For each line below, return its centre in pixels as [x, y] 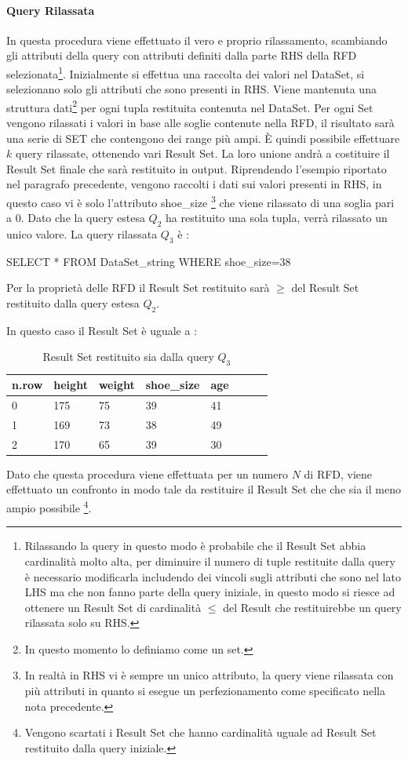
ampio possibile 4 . [49, 506]
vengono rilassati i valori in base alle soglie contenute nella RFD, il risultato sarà [200, 123]
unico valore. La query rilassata [82, 234]
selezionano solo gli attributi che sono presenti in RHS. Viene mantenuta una [191, 89]
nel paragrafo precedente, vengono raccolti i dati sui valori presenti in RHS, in [194, 184]
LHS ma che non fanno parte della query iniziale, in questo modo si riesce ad [210, 592]
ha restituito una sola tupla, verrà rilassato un [277, 218]
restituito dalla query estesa [73, 303]
